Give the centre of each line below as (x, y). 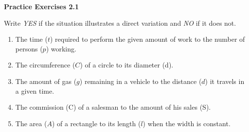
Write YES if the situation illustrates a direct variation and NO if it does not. (120, 23)
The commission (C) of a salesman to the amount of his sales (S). (113, 107)
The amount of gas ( (46, 81)
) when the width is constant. (187, 123)
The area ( (31, 123)
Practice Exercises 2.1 (41, 6)
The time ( (31, 39)
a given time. (35, 91)
